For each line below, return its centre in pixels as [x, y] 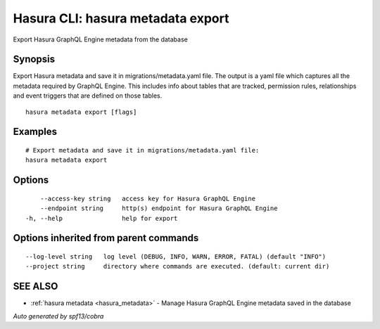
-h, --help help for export [102, 218]
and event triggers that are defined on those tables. [88, 96]
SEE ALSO [36, 286]
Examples [35, 132]
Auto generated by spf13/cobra [58, 316]
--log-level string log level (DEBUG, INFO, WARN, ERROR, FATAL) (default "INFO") [176, 257]
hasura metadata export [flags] [81, 112]
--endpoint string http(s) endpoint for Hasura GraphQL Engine [159, 208]
